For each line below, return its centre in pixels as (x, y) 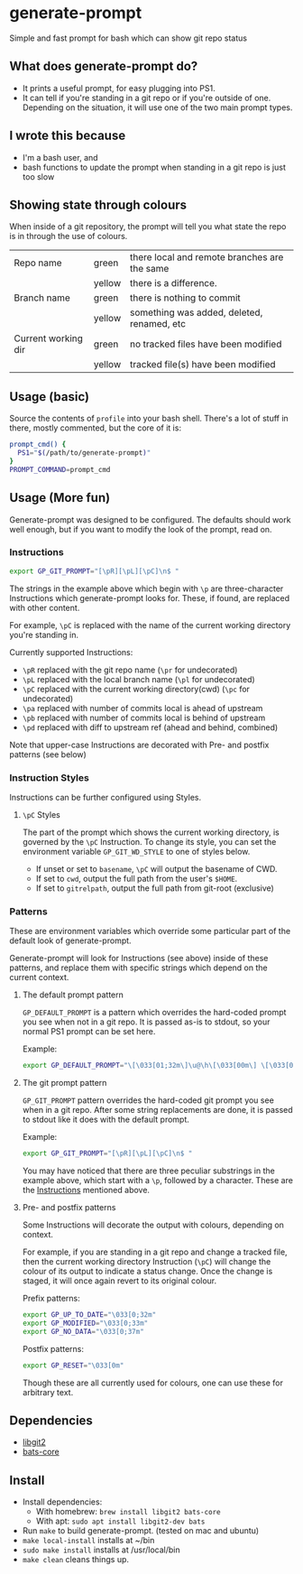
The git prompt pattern (64, 1083)
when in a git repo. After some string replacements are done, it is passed (157, 1110)
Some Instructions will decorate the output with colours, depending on (153, 1225)
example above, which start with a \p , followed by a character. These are (157, 1180)
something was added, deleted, (196, 312)
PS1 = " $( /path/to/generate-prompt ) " (84, 453)
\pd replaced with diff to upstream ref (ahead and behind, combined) (150, 727)
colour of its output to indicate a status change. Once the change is (147, 1272)
